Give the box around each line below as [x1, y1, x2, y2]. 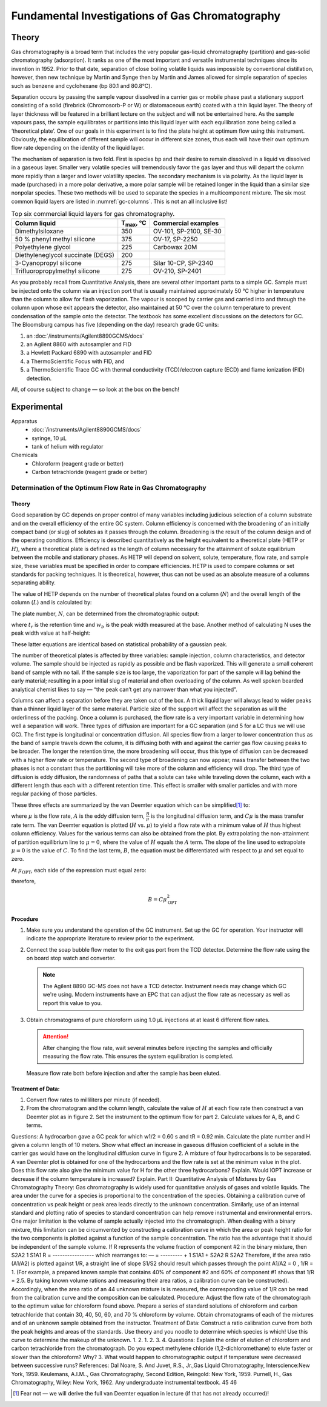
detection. [26, 375, 52, 382]
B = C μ [148, 896, 167, 903]
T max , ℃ [121, 219, 147, 229]
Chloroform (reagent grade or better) [31, 460, 124, 467]
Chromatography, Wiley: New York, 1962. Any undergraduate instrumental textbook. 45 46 [11, 1379, 237, 1386]
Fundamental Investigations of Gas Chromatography [11, 9, 281, 22]
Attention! [42, 1033, 69, 1040]
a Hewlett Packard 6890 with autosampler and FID [26, 349, 153, 356]
